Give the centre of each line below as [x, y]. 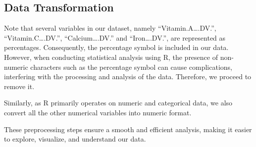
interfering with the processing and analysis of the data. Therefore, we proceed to [128, 76]
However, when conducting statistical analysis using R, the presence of [111, 57]
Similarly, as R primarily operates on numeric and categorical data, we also [118, 103]
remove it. [19, 86]
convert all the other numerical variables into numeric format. [98, 112]
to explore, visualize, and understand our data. [75, 139]
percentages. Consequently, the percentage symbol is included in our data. [116, 47]
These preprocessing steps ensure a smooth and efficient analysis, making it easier [128, 129]
